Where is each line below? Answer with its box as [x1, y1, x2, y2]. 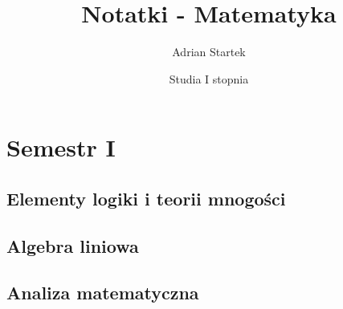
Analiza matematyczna [6, 280, 199, 305]
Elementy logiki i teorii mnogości [6, 185, 286, 210]
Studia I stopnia [169, 70, 249, 87]
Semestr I [6, 131, 116, 164]
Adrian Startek [172, 43, 246, 60]
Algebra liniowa [6, 233, 139, 258]
